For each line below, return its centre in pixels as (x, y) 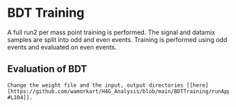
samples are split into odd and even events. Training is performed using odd (117, 39)
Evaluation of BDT (47, 69)
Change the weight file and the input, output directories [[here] (108, 85)
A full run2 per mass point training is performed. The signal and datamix (111, 32)
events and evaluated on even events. (62, 47)
